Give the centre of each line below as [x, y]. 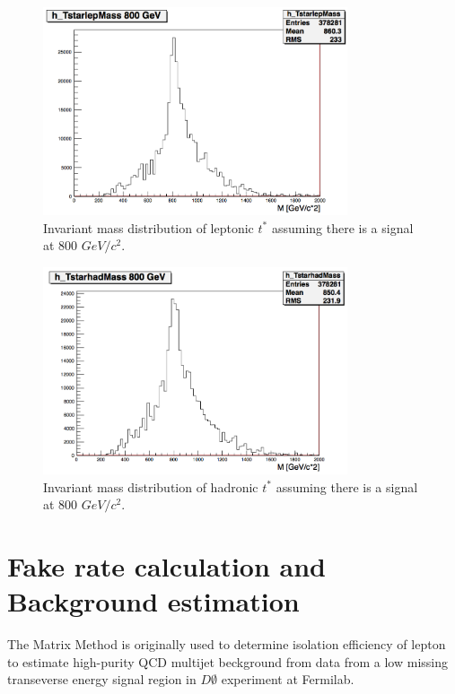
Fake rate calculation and [167, 566]
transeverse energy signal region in [102, 679]
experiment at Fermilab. [288, 679]
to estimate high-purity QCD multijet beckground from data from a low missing [227, 661]
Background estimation [153, 601]
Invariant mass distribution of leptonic [149, 227]
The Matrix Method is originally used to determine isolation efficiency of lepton [227, 644]
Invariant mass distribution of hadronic [151, 486]
